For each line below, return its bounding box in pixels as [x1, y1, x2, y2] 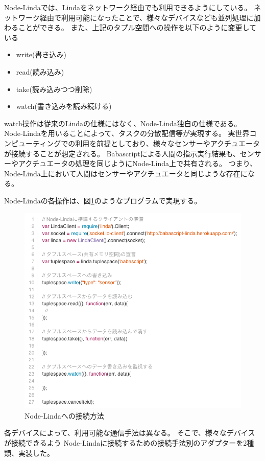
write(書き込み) [16, 49, 66, 60]
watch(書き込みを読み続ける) [16, 101, 112, 111]
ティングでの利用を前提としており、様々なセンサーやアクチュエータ [32, 137, 260, 148]
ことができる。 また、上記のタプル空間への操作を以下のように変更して [18, 22, 256, 33]
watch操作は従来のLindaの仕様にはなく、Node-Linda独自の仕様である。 [4, 118, 242, 128]
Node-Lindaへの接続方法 [25, 410, 104, 421]
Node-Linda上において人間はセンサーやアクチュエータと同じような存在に [4, 168, 248, 178]
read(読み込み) [16, 66, 64, 77]
